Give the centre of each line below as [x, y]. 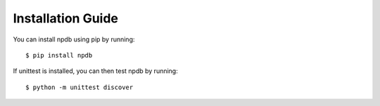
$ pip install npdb [59, 55]
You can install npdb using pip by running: [74, 39]
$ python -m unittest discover [80, 87]
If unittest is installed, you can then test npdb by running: [96, 71]
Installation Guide [66, 18]
